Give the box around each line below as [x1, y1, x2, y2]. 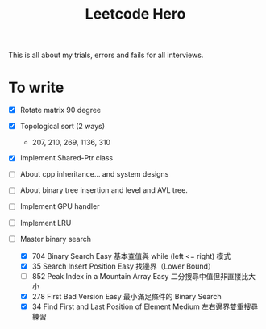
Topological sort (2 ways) [19, 122, 106, 131]
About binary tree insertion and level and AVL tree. [19, 185, 188, 195]
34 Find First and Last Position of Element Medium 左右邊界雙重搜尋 [31, 302, 259, 311]
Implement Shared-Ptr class [19, 153, 114, 163]
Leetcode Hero [85, 5, 186, 23]
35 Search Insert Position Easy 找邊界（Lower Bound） [31, 261, 215, 271]
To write [8, 78, 64, 97]
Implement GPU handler [19, 202, 100, 211]
